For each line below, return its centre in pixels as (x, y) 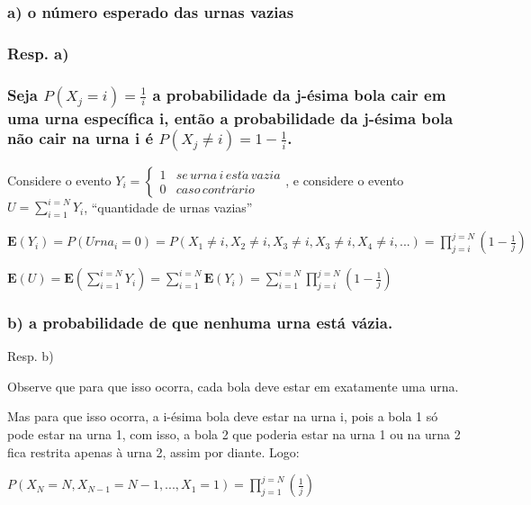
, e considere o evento (345, 180)
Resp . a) (38, 53)
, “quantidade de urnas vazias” (168, 207)
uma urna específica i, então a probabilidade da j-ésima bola (230, 117)
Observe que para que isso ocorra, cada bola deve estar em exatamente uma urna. (233, 386)
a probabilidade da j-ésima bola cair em (299, 94)
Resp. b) (31, 356)
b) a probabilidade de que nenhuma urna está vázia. (200, 322)
